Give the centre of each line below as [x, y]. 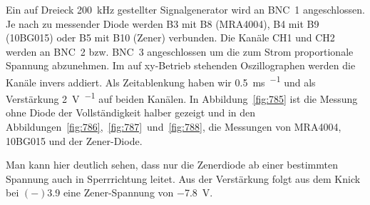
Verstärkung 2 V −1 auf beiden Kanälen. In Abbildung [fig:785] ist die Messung [182, 97]
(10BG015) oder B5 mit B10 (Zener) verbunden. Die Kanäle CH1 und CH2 [170, 37]
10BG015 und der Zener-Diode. [74, 140]
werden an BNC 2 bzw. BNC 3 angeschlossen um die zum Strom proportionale [180, 51]
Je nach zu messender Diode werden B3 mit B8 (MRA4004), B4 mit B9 [163, 23]
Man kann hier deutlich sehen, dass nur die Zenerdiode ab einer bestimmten [172, 165]
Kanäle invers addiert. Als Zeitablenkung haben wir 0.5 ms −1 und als [161, 81]
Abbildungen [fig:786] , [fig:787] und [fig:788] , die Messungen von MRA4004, [174, 127]
